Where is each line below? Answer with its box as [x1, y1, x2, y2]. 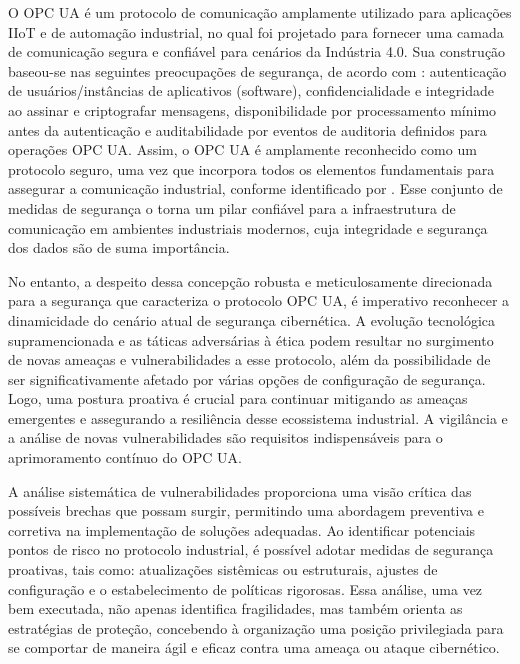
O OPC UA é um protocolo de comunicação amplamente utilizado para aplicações [8, 2, 512, 22]
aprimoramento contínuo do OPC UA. [8, 447, 243, 468]
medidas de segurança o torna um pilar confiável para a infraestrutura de [8, 197, 456, 218]
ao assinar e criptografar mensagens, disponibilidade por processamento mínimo [8, 99, 497, 120]
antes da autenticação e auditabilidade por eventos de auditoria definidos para [8, 119, 487, 140]
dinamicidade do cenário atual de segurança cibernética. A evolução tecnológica [8, 309, 496, 330]
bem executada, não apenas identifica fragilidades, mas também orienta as [8, 598, 463, 619]
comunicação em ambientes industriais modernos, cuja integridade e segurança [8, 217, 488, 238]
